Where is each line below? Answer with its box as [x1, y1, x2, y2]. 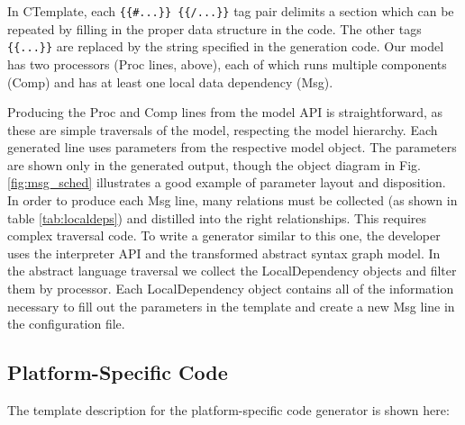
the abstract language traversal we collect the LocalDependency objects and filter [7, 261, 457, 280]
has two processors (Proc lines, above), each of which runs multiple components [7, 54, 447, 73]
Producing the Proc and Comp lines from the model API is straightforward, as [7, 103, 442, 122]
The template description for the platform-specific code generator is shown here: [7, 401, 450, 420]
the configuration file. [7, 314, 125, 333]
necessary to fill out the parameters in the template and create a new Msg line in [7, 296, 455, 315]
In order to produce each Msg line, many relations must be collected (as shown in [7, 191, 458, 210]
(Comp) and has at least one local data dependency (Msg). [7, 72, 333, 91]
